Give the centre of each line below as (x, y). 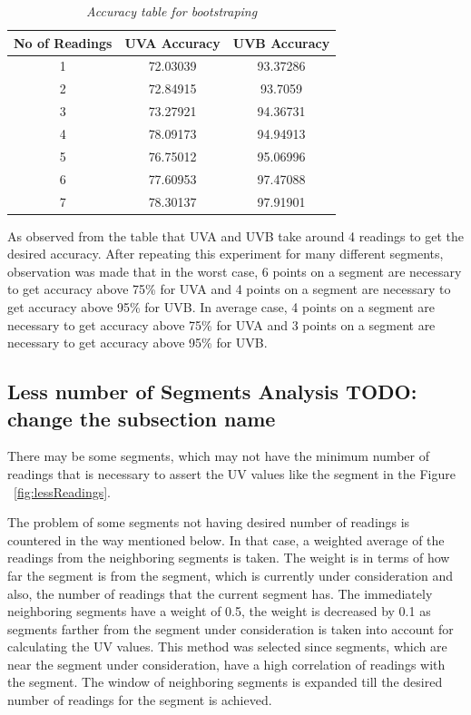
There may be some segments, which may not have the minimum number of (218, 456)
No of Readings (63, 42)
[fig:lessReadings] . (63, 491)
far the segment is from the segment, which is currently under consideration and (230, 575)
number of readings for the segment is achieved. (140, 700)
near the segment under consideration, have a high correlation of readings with (226, 664)
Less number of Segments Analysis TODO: (212, 392)
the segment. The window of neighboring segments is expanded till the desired (225, 682)
